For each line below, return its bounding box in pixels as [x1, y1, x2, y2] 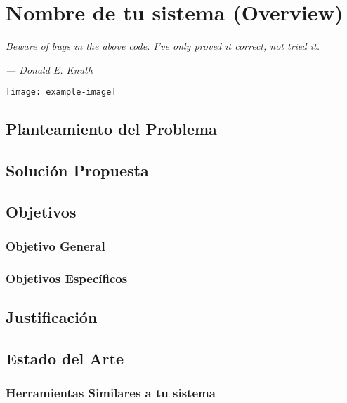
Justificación [6, 306, 98, 328]
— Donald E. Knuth [6, 62, 93, 77]
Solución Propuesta [6, 159, 149, 181]
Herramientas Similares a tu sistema [6, 384, 216, 402]
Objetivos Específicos [6, 270, 128, 287]
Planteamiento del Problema [6, 118, 217, 140]
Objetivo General [6, 237, 105, 255]
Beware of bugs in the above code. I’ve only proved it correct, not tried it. [6, 39, 320, 53]
